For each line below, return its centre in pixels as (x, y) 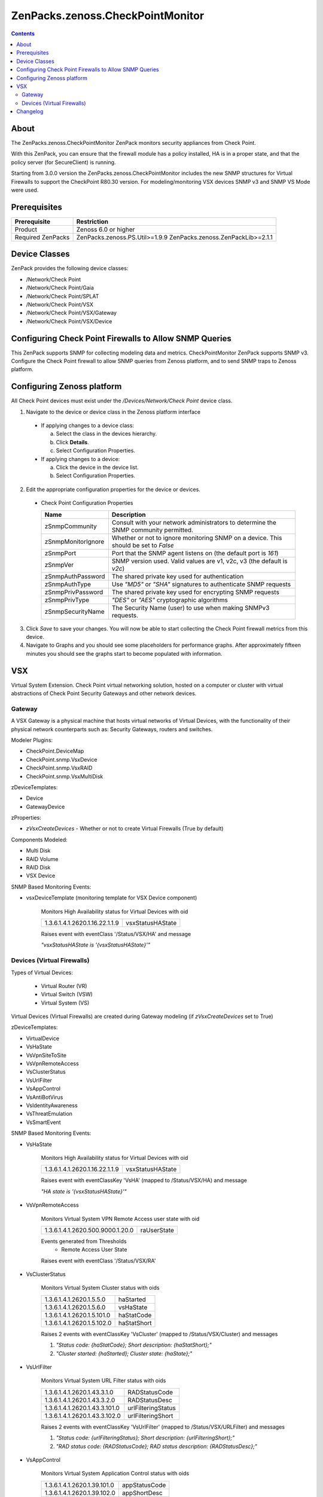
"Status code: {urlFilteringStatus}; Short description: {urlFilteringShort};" (145, 1438)
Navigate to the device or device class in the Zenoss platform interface (113, 412)
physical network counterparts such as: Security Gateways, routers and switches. (112, 729)
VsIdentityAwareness (52, 1105)
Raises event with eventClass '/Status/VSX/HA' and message (116, 934)
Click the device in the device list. (97, 468)
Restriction (92, 222)
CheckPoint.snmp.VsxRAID (59, 768)
